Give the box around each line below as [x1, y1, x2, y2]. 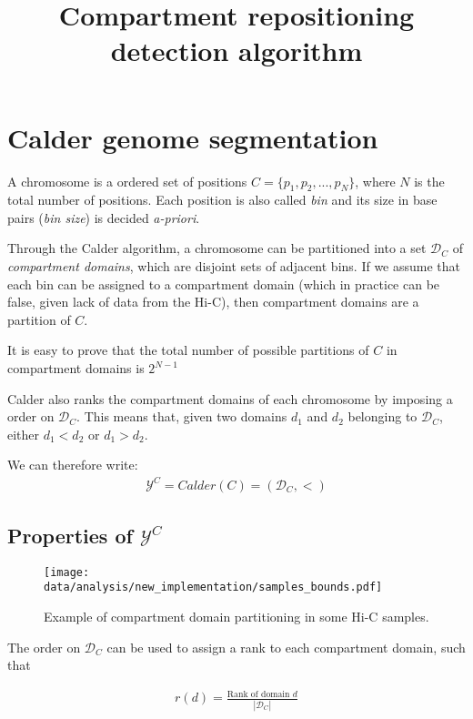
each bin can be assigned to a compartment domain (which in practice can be [7, 274, 440, 293]
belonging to [347, 407, 418, 426]
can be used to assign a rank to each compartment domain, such [106, 637, 466, 656]
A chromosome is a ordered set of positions [7, 171, 247, 190]
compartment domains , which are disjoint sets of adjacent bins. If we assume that [7, 257, 461, 276]
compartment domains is [7, 359, 145, 378]
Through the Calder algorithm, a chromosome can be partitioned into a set [7, 238, 427, 258]
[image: [44, 565, 90, 579]
